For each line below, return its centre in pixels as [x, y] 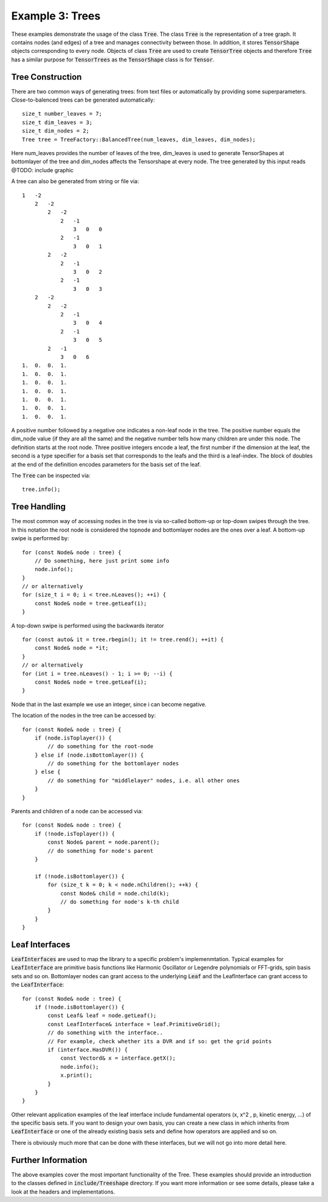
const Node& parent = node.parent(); [104, 842]
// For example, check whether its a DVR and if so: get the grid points [160, 1041]
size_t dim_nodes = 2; [56, 131]
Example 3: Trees [56, 16]
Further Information [49, 1160]
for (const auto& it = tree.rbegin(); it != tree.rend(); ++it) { [123, 640]
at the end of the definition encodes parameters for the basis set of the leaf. [106, 464]
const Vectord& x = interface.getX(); [118, 1058]
